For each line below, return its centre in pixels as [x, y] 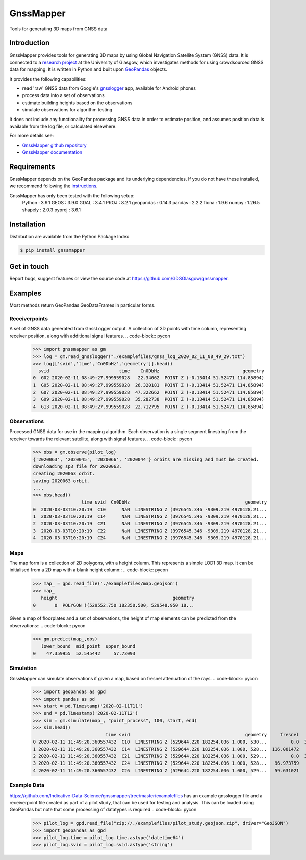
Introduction [30, 43]
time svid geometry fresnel [202, 735]
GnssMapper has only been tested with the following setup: [72, 195]
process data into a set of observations [63, 95]
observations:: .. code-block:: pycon [47, 625]
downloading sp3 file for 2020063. [77, 467]
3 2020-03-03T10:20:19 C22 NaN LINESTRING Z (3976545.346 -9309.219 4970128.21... [150, 531]
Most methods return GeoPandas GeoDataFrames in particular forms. [82, 305]
